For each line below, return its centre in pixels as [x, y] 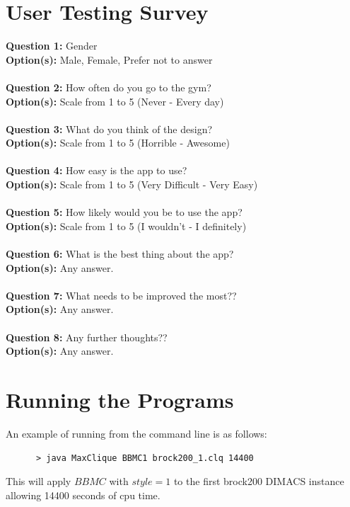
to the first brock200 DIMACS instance [259, 481]
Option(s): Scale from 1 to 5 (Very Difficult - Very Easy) [132, 184]
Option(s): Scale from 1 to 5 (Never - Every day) [115, 101]
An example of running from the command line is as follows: [136, 433]
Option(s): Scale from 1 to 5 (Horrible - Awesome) [118, 143]
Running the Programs [120, 399]
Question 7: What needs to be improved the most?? [121, 295]
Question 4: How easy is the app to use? [97, 170]
